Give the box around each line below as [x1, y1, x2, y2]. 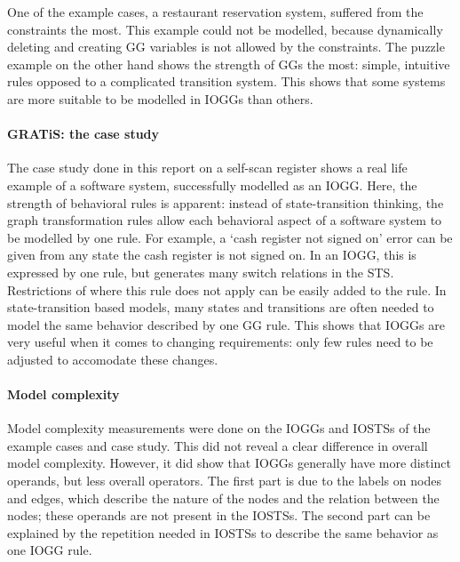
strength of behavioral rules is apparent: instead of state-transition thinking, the [7, 193, 444, 212]
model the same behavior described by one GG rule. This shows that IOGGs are [7, 315, 445, 333]
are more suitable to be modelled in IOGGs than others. [7, 89, 313, 108]
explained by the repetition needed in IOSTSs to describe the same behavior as [7, 523, 439, 542]
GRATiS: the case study [7, 124, 160, 143]
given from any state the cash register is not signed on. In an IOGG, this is [7, 245, 416, 264]
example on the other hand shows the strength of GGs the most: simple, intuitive [7, 54, 450, 73]
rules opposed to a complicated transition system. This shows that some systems [7, 72, 446, 91]
